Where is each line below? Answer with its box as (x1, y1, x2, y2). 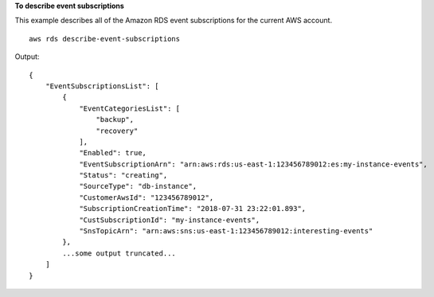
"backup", (96, 115, 135, 124)
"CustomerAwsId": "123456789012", (79, 193, 214, 202)
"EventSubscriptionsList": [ (45, 81, 159, 91)
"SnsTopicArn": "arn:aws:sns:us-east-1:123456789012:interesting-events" (79, 227, 373, 236)
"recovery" (96, 126, 139, 135)
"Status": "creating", (79, 171, 168, 180)
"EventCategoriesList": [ (79, 104, 181, 113)
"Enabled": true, (79, 148, 147, 158)
